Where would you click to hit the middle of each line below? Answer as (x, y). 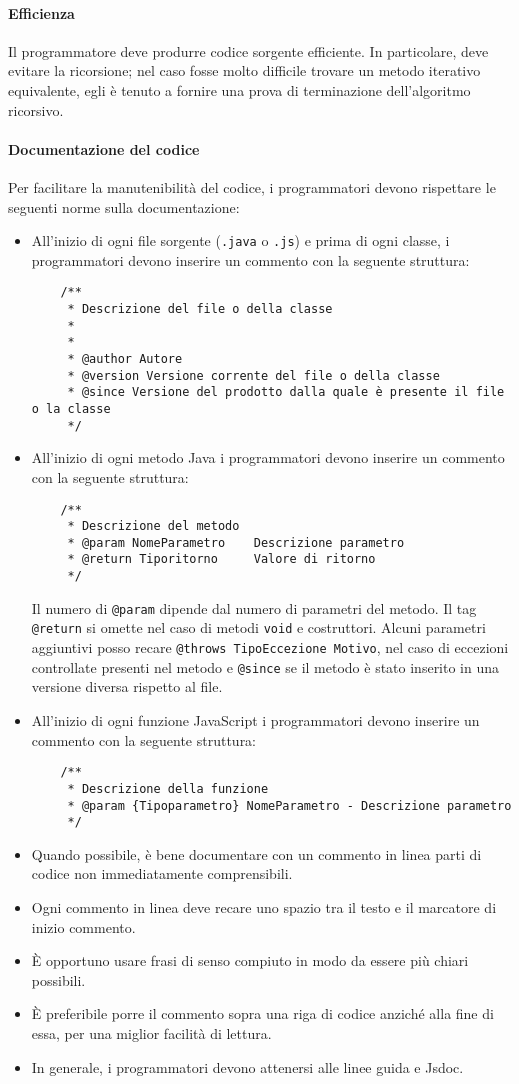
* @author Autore (125, 359)
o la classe (71, 409)
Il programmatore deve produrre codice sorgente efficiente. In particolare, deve (248, 50)
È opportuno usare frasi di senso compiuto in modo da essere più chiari (250, 960)
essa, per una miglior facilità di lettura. (151, 1032)
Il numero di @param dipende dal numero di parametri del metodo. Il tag (254, 607)
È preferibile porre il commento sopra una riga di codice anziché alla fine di (262, 1013)
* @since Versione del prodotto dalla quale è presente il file (286, 392)
